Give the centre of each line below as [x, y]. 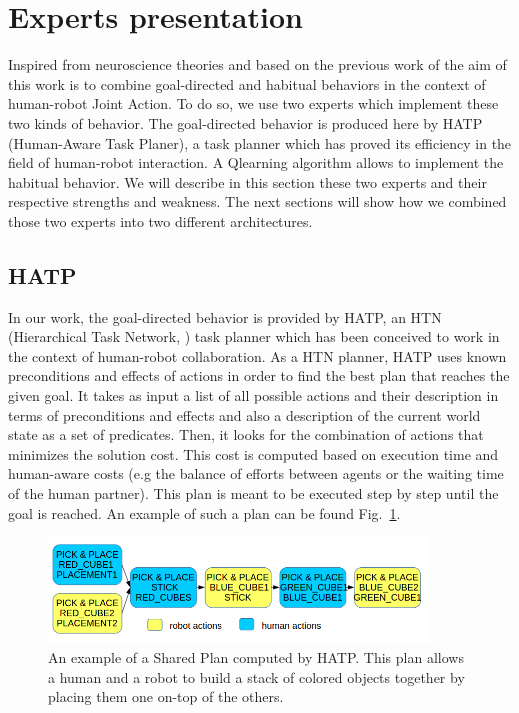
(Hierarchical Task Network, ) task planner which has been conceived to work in [254, 336]
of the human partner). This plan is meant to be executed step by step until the [253, 493]
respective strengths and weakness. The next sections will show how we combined [257, 201]
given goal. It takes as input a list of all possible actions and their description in [253, 395]
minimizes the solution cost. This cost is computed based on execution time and [253, 453]
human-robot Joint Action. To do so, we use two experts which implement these [253, 103]
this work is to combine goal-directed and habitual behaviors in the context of [247, 83]
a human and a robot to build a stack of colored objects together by [256, 676]
